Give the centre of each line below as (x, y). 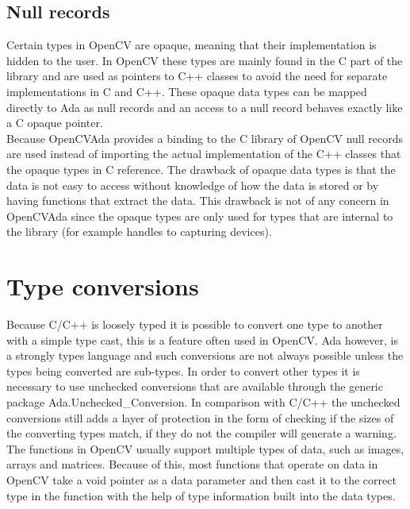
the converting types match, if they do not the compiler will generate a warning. (201, 433)
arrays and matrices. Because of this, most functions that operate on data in (192, 464)
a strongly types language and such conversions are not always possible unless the (205, 355)
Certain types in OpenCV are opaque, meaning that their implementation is (192, 45)
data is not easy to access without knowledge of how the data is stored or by (193, 185)
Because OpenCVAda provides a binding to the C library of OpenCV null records (205, 138)
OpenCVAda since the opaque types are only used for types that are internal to (200, 216)
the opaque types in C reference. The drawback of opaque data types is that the (201, 169)
